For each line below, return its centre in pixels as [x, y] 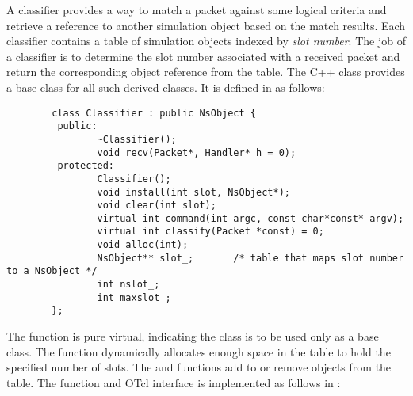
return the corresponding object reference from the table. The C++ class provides [206, 72]
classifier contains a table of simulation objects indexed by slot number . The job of [206, 41]
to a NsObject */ [52, 271]
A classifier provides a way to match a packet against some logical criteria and [197, 10]
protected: [86, 166]
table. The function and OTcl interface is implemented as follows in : [174, 382]
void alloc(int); [143, 245]
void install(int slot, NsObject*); [193, 192]
